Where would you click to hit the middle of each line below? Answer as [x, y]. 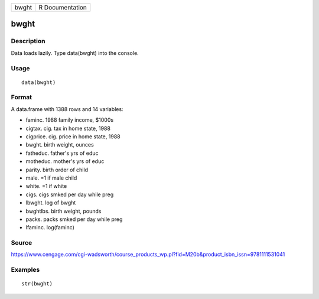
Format [22, 97]
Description [28, 41]
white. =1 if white [46, 186]
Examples [25, 270]
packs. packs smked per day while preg [74, 219]
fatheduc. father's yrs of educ [62, 153]
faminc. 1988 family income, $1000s [70, 120]
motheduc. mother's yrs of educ [65, 161]
